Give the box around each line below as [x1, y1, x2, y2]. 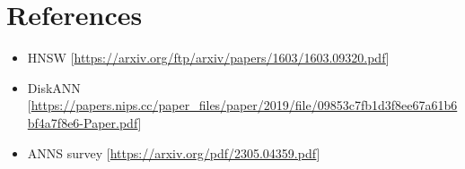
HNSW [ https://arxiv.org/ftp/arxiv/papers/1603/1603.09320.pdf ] [27, 48, 390, 67]
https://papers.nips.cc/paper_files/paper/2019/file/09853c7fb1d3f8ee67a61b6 [31, 96, 458, 114]
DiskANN [27, 78, 81, 97]
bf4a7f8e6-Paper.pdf [27, 113, 138, 131]
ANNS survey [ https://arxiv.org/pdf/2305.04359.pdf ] [27, 143, 320, 162]
